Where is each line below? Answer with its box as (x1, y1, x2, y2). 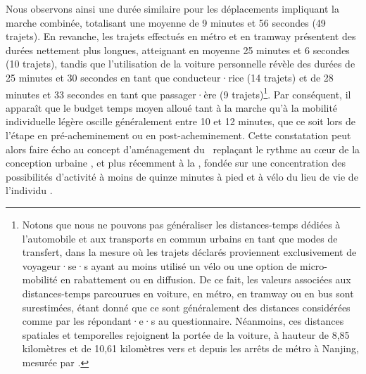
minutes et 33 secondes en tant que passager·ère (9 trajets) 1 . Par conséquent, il (6, 84, 351, 101)
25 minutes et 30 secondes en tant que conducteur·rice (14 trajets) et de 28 (6, 70, 334, 84)
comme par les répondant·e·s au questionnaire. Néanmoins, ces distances (22, 314, 344, 328)
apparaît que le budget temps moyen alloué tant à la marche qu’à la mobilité (6, 100, 338, 115)
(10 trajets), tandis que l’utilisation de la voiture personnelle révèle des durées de (6, 56, 355, 71)
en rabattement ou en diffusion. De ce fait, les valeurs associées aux (61, 272, 351, 287)
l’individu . (6, 183, 53, 198)
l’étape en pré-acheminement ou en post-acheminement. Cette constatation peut (6, 128, 351, 142)
